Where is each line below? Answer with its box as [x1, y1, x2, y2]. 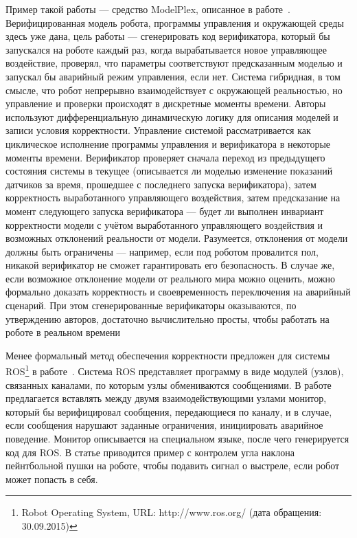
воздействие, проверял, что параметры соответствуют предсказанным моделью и [5, 56, 343, 70]
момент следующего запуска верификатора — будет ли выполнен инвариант [5, 203, 324, 218]
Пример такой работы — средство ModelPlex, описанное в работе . [5, 2, 290, 16]
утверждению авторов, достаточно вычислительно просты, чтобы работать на [5, 311, 330, 326]
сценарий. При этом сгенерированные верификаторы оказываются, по [5, 298, 297, 313]
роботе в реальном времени [5, 325, 120, 339]
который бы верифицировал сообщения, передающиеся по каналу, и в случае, [5, 404, 332, 418]
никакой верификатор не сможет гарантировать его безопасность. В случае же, [5, 258, 335, 272]
